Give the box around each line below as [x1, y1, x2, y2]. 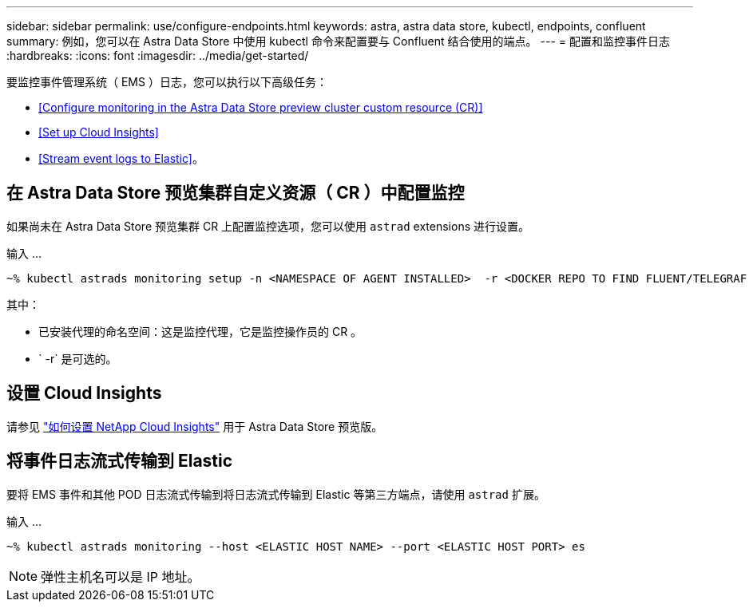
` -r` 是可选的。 [38, 351, 117, 365]
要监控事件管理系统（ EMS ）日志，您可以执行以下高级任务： [6, 75, 327, 89]
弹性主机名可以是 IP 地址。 [41, 568, 200, 585]
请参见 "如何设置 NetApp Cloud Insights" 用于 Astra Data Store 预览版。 [6, 419, 383, 433]
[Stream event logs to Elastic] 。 [38, 152, 204, 165]
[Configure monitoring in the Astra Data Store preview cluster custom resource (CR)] [38, 101, 483, 114]
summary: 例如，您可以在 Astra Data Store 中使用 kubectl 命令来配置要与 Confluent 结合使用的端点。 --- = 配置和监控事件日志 [6, 34, 670, 48]
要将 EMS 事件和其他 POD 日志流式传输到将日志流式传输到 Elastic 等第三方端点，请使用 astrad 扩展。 [6, 487, 545, 501]
